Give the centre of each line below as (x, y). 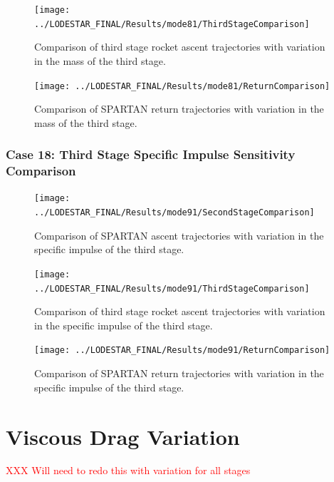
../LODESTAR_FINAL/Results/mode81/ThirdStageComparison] (172, 24)
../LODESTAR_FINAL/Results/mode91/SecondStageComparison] (174, 213)
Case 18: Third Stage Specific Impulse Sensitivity (151, 154)
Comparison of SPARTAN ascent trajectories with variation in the (179, 235)
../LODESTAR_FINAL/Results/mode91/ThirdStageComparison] (172, 288)
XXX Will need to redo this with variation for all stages (128, 470)
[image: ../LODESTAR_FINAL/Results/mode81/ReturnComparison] (182, 86)
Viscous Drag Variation (123, 436)
